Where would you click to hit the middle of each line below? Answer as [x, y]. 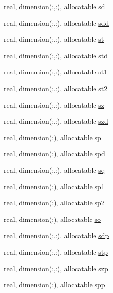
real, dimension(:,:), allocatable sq [55, 170]
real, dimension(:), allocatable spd [55, 154]
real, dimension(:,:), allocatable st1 [56, 72]
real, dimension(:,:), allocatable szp [56, 268]
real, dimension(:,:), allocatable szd [56, 121]
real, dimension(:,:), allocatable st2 [56, 88]
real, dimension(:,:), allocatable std [56, 55]
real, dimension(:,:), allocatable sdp [56, 235]
